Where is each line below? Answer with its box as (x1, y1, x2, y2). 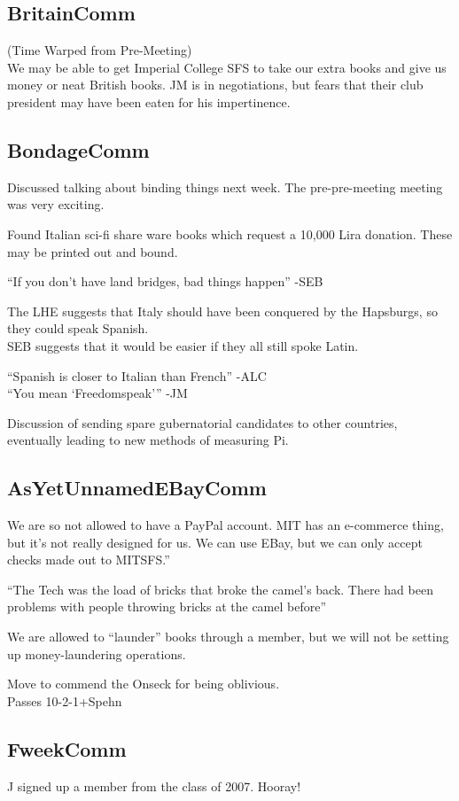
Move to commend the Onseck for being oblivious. (7, 674, 280, 693)
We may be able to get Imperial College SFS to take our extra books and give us (7, 58, 447, 76)
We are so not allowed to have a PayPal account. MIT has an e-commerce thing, (7, 516, 444, 534)
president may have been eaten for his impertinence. (7, 92, 291, 111)
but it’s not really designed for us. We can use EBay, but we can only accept (7, 533, 423, 551)
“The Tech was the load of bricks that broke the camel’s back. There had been (7, 579, 433, 598)
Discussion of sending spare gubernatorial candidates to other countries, (7, 413, 398, 432)
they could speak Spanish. (7, 319, 149, 338)
